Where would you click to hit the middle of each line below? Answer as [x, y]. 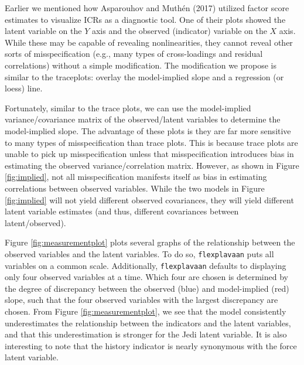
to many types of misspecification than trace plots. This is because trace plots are [151, 142]
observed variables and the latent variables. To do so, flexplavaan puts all [139, 253]
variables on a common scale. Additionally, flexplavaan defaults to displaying [146, 265]
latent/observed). [35, 222]
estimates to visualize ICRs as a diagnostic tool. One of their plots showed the [145, 19]
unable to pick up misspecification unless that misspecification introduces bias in [149, 154]
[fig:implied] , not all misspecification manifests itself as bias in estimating [136, 177]
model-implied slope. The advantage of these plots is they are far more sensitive [148, 130]
